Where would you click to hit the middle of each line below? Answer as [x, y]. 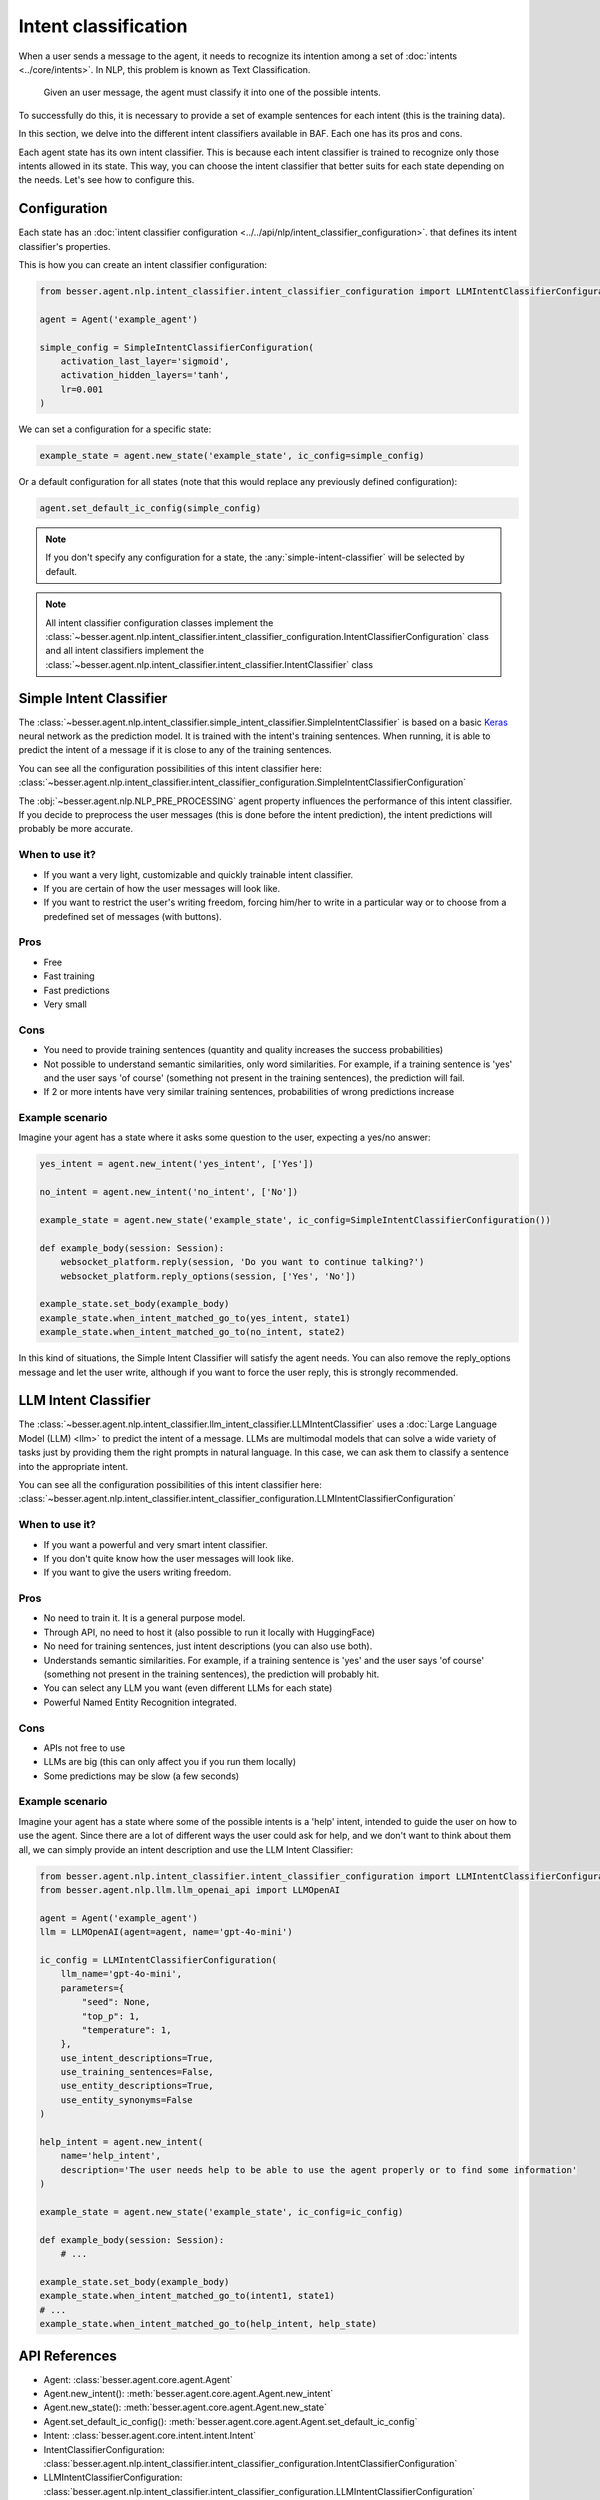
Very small [65, 1004]
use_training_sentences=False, [137, 2072]
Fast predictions [76, 990]
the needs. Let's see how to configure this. [106, 180]
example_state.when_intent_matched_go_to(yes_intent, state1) [195, 1318]
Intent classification [103, 26]
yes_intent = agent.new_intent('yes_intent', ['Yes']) [176, 1164]
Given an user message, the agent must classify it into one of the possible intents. [212, 92]
